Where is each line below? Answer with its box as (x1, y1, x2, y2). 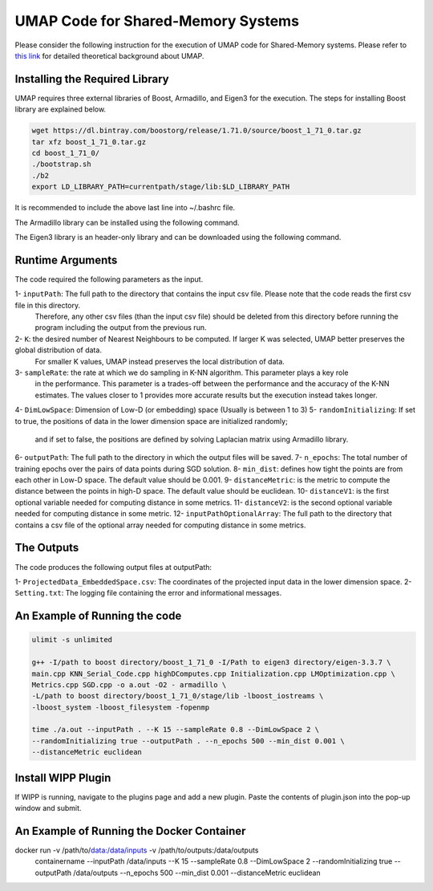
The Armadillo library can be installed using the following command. (14, 218, 240, 227)
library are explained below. (14, 104, 107, 114)
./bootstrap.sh (31, 160, 91, 169)
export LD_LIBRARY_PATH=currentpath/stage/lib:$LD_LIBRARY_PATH (31, 182, 290, 192)
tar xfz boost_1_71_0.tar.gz (31, 137, 147, 146)
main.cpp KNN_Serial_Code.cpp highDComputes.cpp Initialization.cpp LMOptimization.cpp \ (31, 669, 396, 678)
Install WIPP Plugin (14, 771, 111, 784)
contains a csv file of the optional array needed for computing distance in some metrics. (14, 520, 306, 530)
